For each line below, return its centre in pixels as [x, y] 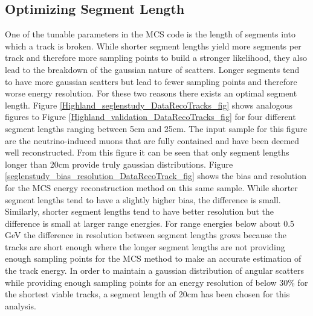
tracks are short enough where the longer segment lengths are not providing [145, 246]
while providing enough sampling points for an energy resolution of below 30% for [156, 282]
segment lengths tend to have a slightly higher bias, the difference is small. [143, 199]
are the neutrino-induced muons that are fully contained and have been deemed [152, 140]
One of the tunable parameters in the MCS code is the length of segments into [150, 34]
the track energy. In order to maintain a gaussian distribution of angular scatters [154, 270]
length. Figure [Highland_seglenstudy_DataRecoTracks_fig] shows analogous [149, 105]
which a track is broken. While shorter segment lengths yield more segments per [153, 46]
